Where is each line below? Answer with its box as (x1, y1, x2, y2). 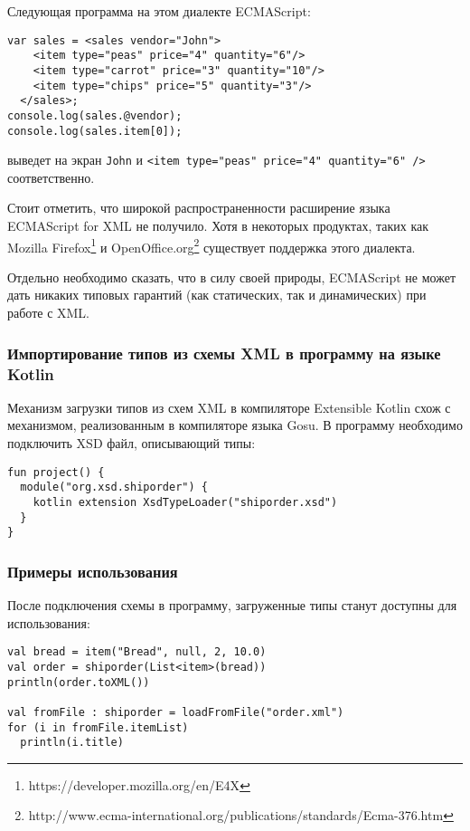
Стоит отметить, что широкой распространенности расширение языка (7, 198, 390, 217)
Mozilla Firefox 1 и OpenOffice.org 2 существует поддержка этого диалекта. (7, 234, 416, 256)
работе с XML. (7, 303, 90, 322)
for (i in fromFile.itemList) (7, 721, 189, 734)
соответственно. (7, 167, 95, 186)
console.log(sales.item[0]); (7, 124, 183, 138)
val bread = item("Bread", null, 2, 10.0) (7, 645, 267, 659)
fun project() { (7, 465, 105, 479)
